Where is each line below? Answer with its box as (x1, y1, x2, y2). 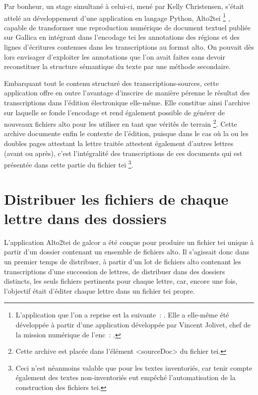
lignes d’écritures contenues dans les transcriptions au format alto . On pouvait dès (4, 42, 254, 52)
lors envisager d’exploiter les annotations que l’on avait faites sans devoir (4, 51, 225, 62)
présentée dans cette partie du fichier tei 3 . (4, 158, 133, 169)
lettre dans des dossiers (4, 208, 167, 228)
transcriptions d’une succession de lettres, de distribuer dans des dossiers (4, 266, 225, 276)
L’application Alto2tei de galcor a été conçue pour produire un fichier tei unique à (4, 237, 254, 247)
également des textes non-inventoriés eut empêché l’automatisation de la (15, 372, 236, 383)
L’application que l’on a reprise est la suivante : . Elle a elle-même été (15, 310, 229, 320)
